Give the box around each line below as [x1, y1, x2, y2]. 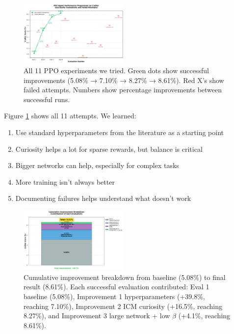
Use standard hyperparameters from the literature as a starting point [15, 127, 224, 137]
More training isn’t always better [15, 176, 115, 187]
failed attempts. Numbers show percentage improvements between [24, 84, 222, 95]
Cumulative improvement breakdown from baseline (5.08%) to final [24, 272, 226, 282]
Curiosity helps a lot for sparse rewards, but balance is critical [15, 143, 203, 154]
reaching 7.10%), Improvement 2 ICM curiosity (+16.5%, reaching [24, 301, 223, 311]
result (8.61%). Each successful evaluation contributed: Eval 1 [24, 281, 209, 292]
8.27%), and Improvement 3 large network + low [24, 310, 170, 321]
